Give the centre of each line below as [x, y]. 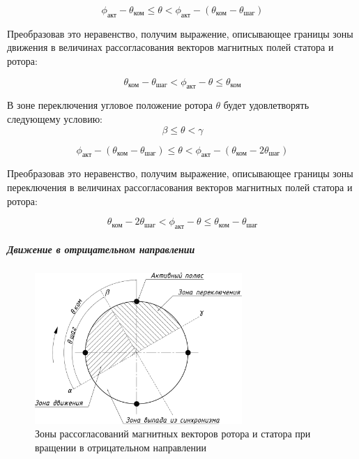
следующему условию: [55, 118]
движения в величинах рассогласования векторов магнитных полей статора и [170, 47]
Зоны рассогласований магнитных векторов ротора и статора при [173, 434]
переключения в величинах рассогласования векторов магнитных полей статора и [180, 187]
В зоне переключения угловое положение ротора [110, 105]
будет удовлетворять [266, 105]
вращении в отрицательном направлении [121, 447]
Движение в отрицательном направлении [101, 249]
